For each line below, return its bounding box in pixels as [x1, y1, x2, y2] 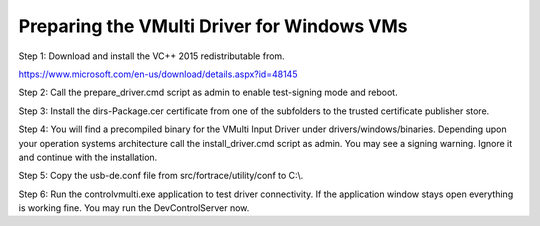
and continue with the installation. [18, 151, 158, 163]
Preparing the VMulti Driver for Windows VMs [18, 15, 408, 37]
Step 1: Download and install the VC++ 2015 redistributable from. [18, 50, 285, 62]
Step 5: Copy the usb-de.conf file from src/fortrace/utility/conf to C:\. [18, 170, 304, 182]
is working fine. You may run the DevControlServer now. [18, 202, 250, 214]
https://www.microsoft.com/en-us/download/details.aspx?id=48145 [18, 68, 298, 80]
